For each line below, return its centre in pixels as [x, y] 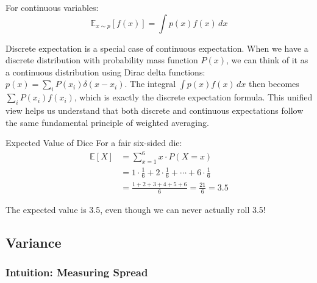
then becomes [274, 84]
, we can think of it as [267, 60]
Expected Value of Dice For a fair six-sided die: [94, 143]
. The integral [150, 84]
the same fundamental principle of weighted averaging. [107, 122]
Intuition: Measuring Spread [77, 272]
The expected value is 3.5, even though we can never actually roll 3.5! [136, 209]
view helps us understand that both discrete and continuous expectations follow [155, 110]
